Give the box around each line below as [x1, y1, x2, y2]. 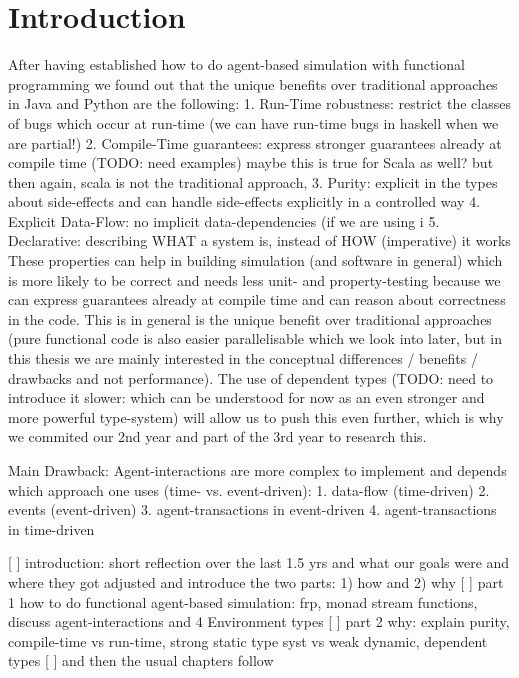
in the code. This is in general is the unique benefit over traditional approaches [8, 308, 492, 329]
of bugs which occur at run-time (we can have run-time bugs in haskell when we [8, 112, 499, 133]
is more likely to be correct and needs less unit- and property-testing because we [8, 269, 501, 290]
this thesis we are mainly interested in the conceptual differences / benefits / [8, 348, 478, 369]
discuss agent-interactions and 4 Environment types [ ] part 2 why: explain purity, [8, 611, 510, 632]
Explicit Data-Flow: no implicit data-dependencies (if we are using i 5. [8, 210, 440, 231]
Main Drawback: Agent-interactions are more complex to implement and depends [8, 460, 507, 480]
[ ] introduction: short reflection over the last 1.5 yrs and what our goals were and [8, 552, 510, 573]
